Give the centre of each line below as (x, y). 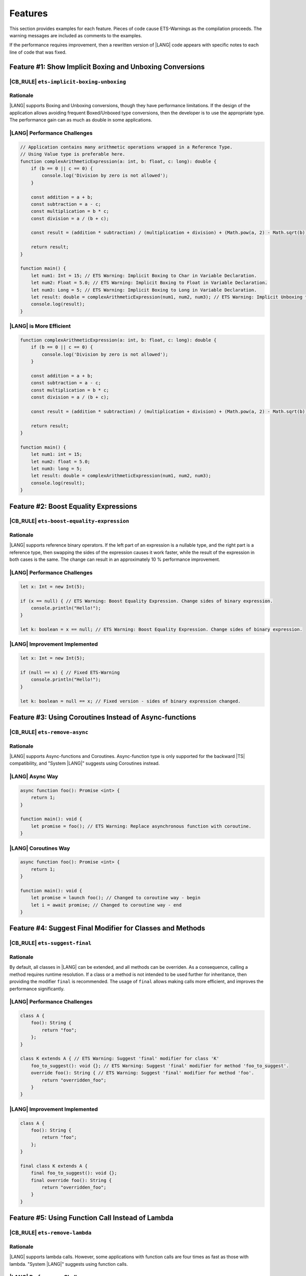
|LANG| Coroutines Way (40, 848)
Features (29, 13)
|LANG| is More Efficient (40, 326)
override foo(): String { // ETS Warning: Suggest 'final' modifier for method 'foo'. (143, 1073)
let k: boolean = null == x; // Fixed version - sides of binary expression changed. (130, 701)
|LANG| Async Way (34, 777)
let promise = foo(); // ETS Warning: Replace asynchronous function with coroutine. (141, 826)
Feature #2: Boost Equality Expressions (73, 506)
